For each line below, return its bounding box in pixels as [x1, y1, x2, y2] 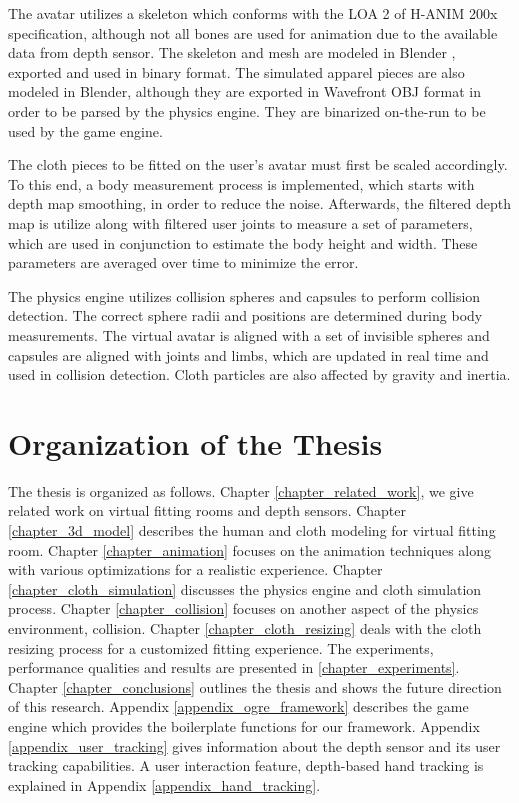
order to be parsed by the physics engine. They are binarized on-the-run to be [8, 100, 486, 121]
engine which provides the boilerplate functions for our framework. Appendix [8, 715, 480, 736]
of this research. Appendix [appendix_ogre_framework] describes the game [8, 696, 469, 717]
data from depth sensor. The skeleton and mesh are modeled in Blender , [8, 42, 456, 63]
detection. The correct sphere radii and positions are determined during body [8, 305, 483, 326]
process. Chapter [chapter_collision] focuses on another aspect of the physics [8, 598, 479, 619]
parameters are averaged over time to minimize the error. [8, 252, 359, 273]
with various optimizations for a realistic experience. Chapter [8, 559, 383, 580]
